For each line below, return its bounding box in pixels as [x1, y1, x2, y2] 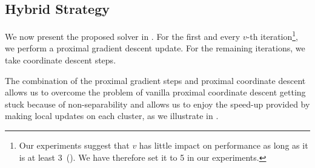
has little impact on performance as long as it [139, 139, 308, 152]
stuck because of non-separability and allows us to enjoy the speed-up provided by [5, 97, 310, 110]
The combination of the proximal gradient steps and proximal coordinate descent [5, 74, 306, 86]
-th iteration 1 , [247, 28, 298, 42]
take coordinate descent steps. [5, 54, 116, 66]
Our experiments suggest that [19, 139, 130, 152]
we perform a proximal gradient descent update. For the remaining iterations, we [5, 42, 305, 54]
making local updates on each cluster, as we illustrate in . [5, 109, 219, 122]
